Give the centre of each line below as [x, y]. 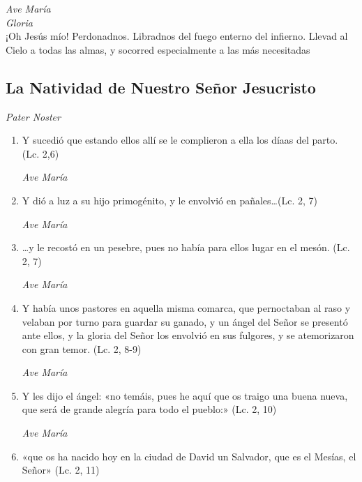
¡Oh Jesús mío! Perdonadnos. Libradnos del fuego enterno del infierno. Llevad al [177, 36]
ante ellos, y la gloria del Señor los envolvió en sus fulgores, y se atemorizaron [188, 335]
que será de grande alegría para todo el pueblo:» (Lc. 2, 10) [149, 409]
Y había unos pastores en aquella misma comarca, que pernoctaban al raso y [186, 307]
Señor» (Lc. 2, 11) [61, 470]
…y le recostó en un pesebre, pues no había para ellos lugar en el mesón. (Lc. [186, 247]
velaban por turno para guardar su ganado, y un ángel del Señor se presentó [185, 321]
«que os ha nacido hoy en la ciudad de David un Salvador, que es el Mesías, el [189, 456]
